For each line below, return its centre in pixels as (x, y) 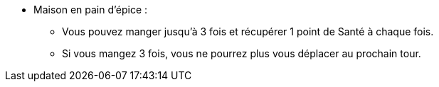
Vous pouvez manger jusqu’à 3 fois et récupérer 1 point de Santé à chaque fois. (248, 31)
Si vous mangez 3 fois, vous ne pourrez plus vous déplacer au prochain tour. (242, 53)
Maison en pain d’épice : (91, 10)
